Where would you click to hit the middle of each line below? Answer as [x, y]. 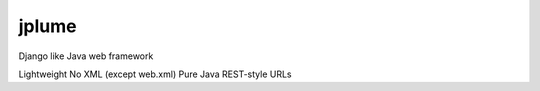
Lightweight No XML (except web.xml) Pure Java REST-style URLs [155, 74]
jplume [47, 26]
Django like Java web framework [86, 56]
